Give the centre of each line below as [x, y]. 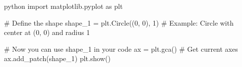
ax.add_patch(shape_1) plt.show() [57, 58]
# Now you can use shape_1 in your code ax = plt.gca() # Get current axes [121, 49]
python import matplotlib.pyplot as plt [63, 6]
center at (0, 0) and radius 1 [47, 32]
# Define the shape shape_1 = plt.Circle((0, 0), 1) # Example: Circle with [119, 22]
